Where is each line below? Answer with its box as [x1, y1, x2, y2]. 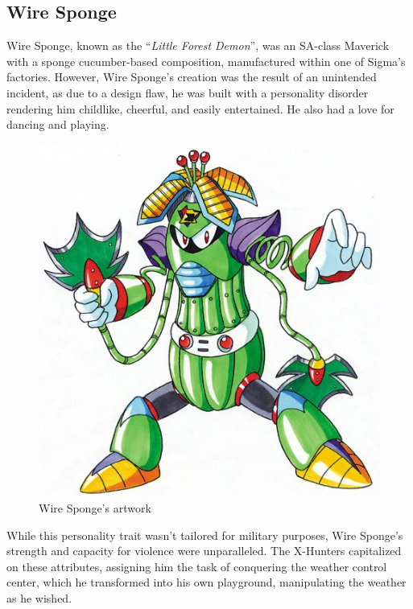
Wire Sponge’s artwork [39, 499, 151, 516]
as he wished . [6, 589, 72, 606]
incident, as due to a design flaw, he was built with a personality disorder [6, 84, 369, 101]
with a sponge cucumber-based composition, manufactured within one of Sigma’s [6, 52, 406, 69]
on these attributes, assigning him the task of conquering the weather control [6, 558, 387, 574]
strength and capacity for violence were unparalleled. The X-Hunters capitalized [6, 542, 402, 559]
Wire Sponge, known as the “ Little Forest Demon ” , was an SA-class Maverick [6, 37, 390, 54]
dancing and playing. [6, 116, 109, 133]
